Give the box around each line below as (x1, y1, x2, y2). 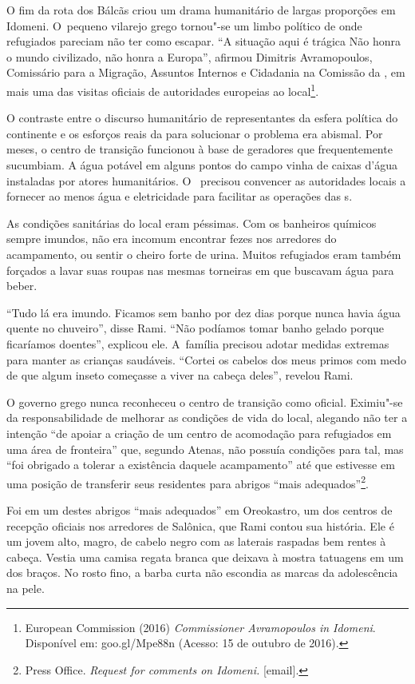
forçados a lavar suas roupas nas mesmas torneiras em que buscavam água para (6, 261, 394, 278)
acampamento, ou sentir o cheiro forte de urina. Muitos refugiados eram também (6, 245, 401, 262)
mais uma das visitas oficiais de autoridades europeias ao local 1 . (6, 80, 319, 99)
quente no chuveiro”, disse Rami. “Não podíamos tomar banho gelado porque (6, 320, 385, 336)
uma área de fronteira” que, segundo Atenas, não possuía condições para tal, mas (6, 440, 404, 457)
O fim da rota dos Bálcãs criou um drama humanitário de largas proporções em (6, 2, 396, 18)
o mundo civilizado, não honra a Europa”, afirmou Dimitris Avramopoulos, (6, 48, 373, 65)
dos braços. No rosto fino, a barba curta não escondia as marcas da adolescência (6, 564, 398, 581)
